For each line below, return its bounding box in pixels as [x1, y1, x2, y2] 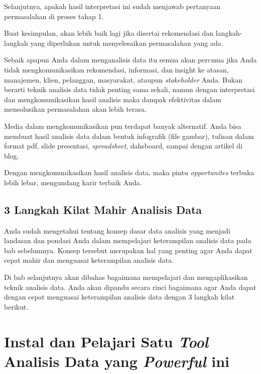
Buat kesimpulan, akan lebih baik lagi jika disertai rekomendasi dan [4, 28, 214, 38]
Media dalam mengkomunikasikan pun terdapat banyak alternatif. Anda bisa [4, 120, 241, 131]
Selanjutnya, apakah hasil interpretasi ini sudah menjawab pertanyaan [4, 1, 220, 11]
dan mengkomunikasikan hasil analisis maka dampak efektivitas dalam [4, 94, 221, 104]
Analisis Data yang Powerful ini [4, 350, 229, 371]
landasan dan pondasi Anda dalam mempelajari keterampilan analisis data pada [4, 235, 251, 246]
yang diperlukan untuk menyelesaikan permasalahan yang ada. [30, 37, 223, 48]
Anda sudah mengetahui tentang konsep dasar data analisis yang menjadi [4, 225, 230, 236]
